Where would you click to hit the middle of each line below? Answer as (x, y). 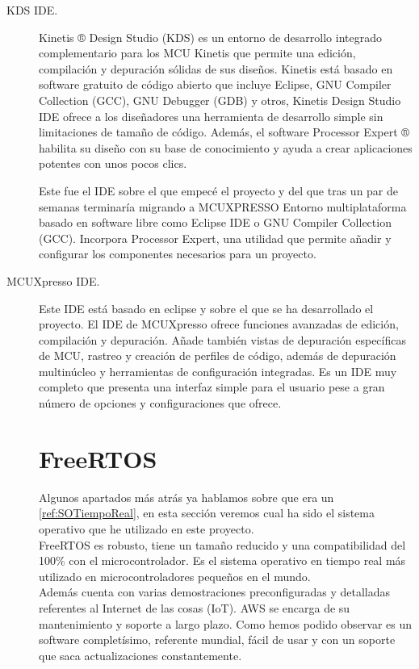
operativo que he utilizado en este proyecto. (147, 528)
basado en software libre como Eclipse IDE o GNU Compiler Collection (215, 222)
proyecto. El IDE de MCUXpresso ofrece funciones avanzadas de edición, (219, 324)
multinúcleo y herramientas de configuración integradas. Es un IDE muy (218, 371)
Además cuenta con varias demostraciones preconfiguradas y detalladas (214, 592)
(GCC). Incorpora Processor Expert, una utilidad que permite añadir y (215, 238)
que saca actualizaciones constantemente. (140, 655)
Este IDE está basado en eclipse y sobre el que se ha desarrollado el (206, 308)
